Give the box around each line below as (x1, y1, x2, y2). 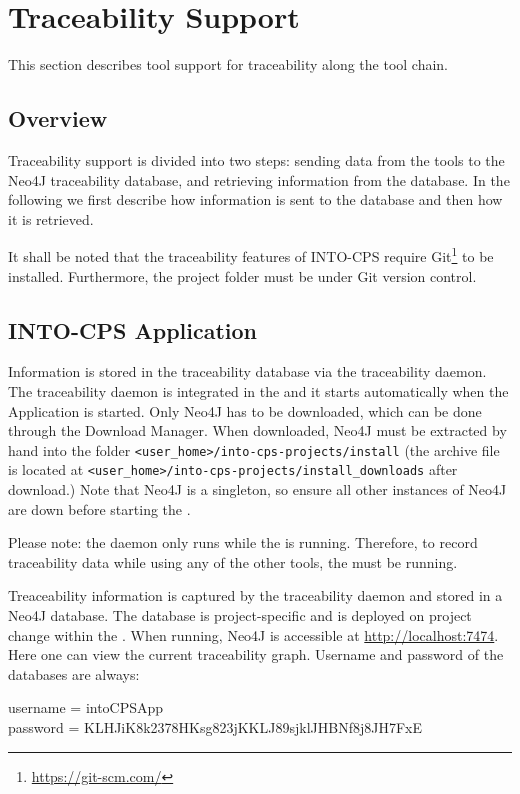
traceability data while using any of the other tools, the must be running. (8, 551, 458, 572)
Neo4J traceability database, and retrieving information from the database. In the (8, 169, 510, 190)
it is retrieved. (8, 208, 94, 229)
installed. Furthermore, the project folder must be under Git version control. (8, 265, 477, 286)
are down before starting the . (8, 498, 191, 519)
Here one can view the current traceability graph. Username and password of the (8, 644, 504, 665)
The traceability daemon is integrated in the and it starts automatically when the (8, 380, 509, 401)
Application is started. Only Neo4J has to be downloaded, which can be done (8, 400, 482, 421)
